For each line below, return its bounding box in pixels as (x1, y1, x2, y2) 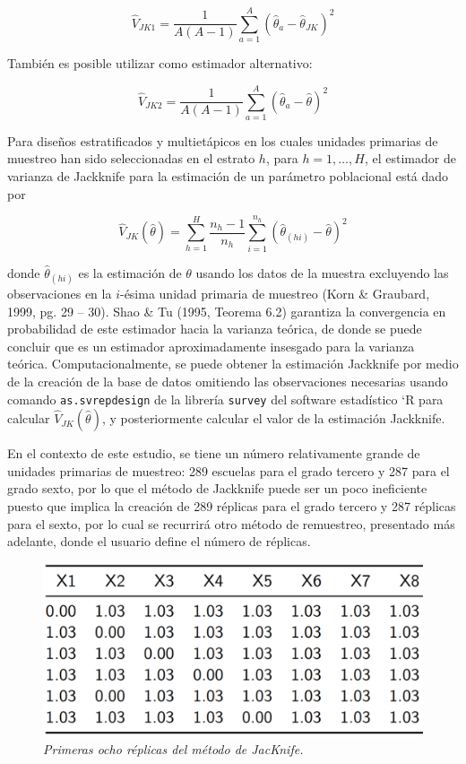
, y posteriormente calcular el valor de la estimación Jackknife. (101, 409, 445, 428)
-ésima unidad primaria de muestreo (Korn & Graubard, (119, 283, 430, 302)
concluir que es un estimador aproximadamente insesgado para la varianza (7, 336, 415, 355)
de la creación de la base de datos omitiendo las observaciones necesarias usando (7, 371, 448, 390)
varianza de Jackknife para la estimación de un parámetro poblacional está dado (7, 167, 449, 186)
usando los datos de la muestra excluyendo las (195, 263, 449, 282)
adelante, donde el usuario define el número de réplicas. (7, 532, 311, 551)
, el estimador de (364, 149, 456, 168)
